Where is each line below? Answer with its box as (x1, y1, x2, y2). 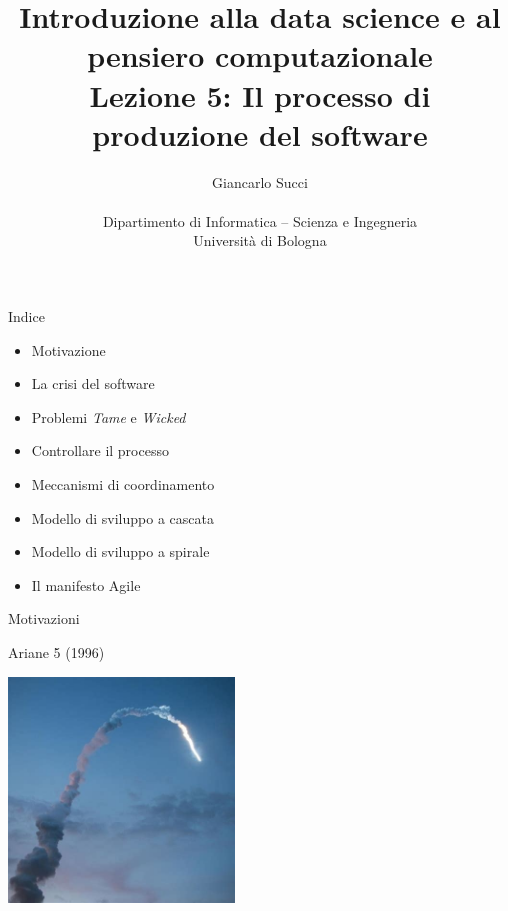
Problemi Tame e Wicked (31, 406, 186, 427)
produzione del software (92, 113, 428, 154)
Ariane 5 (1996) (8, 642, 105, 662)
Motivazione (31, 339, 106, 360)
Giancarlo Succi (212, 171, 308, 192)
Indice (8, 306, 45, 327)
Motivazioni (8, 608, 80, 629)
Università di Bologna (193, 230, 327, 251)
